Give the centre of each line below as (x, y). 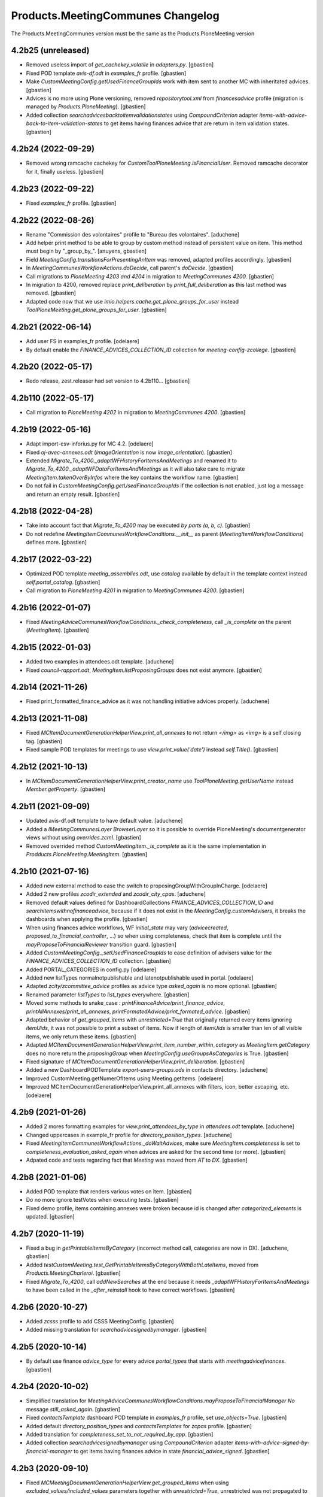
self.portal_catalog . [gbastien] (63, 582)
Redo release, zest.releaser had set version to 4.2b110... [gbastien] (108, 381)
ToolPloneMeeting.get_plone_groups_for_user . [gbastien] (96, 310)
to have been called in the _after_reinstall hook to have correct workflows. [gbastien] (130, 1290)
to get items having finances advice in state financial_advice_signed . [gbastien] (172, 1451)
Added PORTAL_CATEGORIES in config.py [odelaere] (91, 969)
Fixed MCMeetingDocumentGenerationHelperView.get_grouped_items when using (127, 1483)
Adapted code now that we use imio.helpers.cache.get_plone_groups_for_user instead (132, 301)
